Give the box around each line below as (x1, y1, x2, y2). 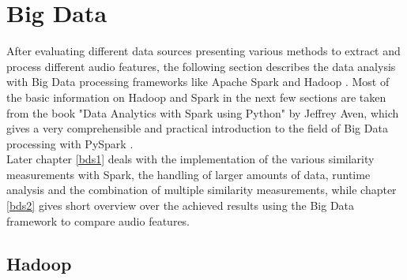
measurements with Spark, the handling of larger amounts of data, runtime (6, 166, 371, 182)
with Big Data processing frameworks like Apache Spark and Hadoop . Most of (6, 73, 390, 90)
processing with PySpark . (6, 135, 134, 151)
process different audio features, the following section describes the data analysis (6, 58, 396, 74)
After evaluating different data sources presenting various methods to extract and (6, 43, 401, 59)
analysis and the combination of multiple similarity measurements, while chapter (6, 181, 397, 198)
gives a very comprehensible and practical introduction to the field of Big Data (6, 120, 388, 136)
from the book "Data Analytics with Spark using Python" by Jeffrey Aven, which (6, 104, 399, 121)
